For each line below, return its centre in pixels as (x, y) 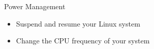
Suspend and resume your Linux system (78, 23)
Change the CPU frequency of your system (83, 41)
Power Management (35, 6)
